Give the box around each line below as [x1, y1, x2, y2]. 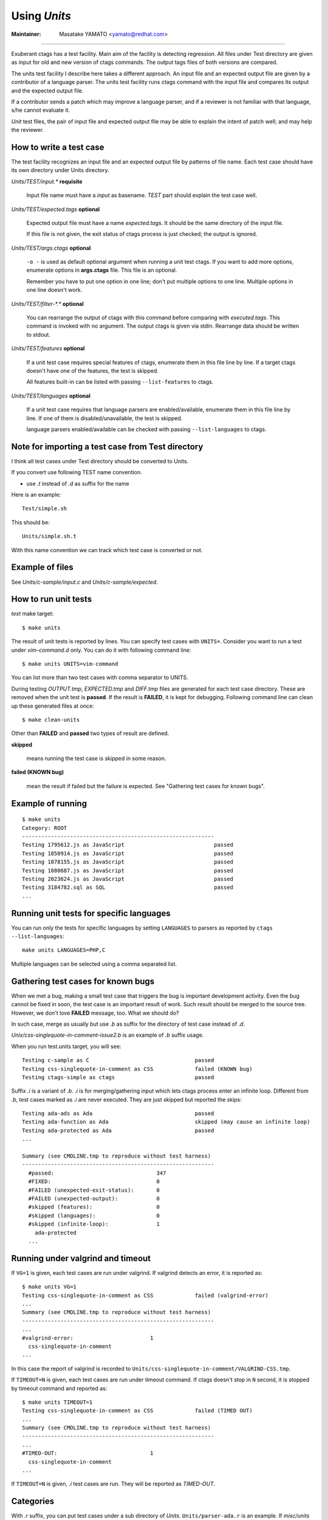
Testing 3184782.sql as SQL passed [22, 884, 234, 891]
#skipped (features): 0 [28, 1204, 160, 1211]
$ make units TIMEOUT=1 [22, 1398, 93, 1406]
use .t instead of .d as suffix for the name [26, 480, 130, 487]
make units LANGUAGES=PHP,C [22, 947, 106, 954]
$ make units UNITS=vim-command [22, 660, 118, 667]
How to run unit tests [11, 594, 92, 604]
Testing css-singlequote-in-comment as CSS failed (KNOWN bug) [22, 1065, 253, 1073]
